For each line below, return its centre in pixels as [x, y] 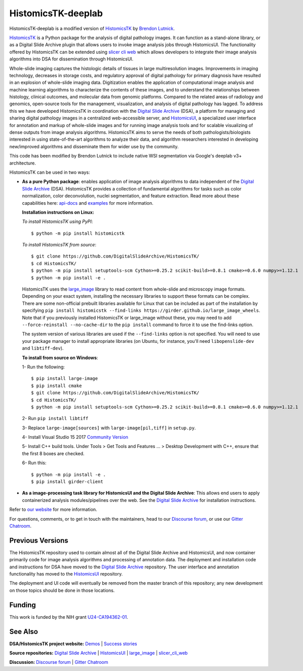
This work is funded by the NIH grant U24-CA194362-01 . [69, 617]
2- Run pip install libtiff [55, 419]
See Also [24, 632]
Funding [23, 605]
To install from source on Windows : [60, 358]
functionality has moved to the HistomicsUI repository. [66, 574]
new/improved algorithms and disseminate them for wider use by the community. [94, 146]
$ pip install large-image [65, 379]
